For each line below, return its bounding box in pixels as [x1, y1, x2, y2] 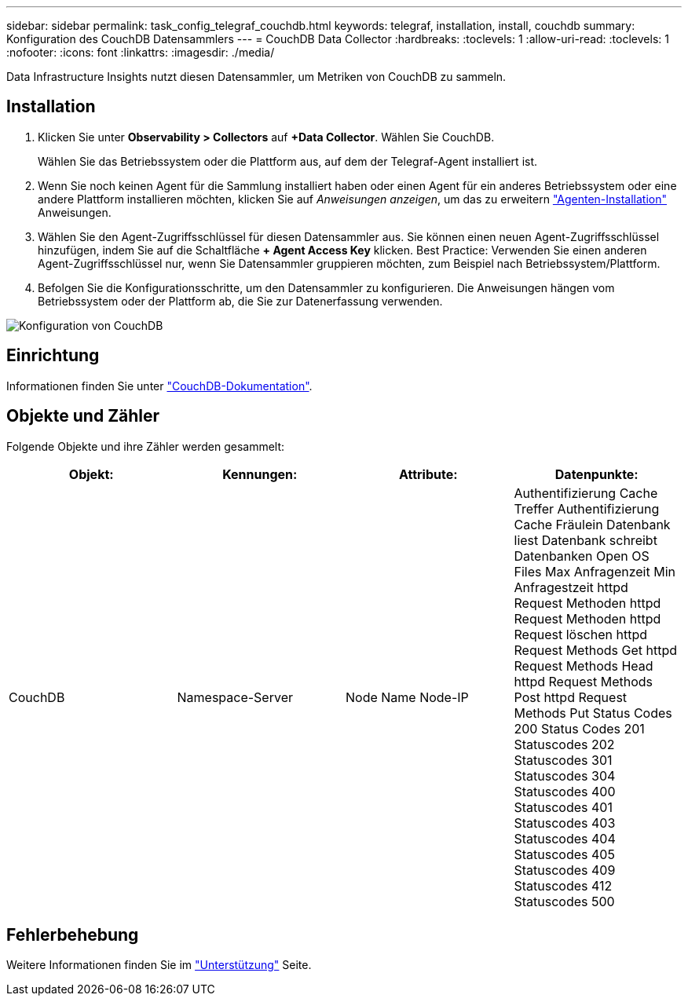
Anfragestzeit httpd [514, 579, 628, 595]
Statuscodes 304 [514, 767, 616, 784]
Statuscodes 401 [514, 799, 613, 815]
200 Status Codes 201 [514, 720, 645, 737]
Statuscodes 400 [514, 783, 616, 799]
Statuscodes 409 [514, 861, 616, 878]
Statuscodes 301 [514, 751, 613, 768]
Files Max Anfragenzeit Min [514, 563, 675, 580]
